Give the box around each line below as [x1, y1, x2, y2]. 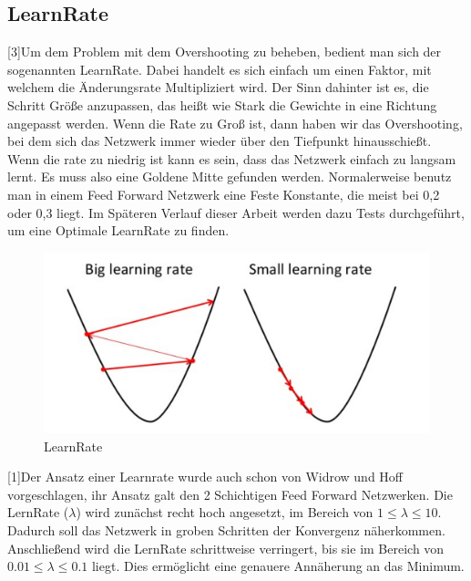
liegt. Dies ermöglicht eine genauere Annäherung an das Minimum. [91, 556, 465, 576]
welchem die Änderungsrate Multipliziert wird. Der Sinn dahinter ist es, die [7, 78, 429, 97]
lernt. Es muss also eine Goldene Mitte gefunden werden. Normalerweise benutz [7, 167, 452, 186]
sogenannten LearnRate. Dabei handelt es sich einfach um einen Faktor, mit [7, 59, 432, 78]
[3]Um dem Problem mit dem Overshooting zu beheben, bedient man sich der [7, 42, 442, 61]
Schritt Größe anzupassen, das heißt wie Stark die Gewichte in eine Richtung [7, 95, 437, 114]
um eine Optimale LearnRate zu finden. [7, 221, 230, 240]
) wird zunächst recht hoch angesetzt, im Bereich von [76, 503, 374, 522]
